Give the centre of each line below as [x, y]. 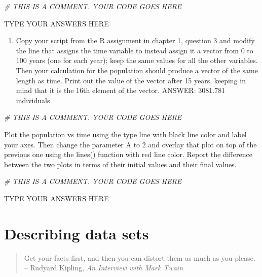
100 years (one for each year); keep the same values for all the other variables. [137, 60]
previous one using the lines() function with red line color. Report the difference [128, 154]
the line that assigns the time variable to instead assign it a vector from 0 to [135, 50]
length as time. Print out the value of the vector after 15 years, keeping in [131, 80]
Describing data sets [77, 233]
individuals [33, 100]
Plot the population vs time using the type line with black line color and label [125, 134]
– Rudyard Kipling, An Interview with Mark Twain [104, 268]
